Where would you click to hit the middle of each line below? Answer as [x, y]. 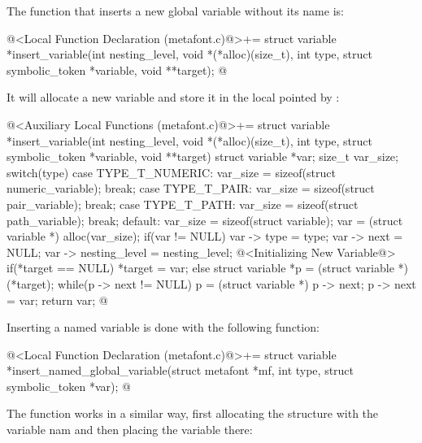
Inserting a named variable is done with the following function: [163, 327]
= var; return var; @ [57, 300]
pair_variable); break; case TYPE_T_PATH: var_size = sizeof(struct [183, 204]
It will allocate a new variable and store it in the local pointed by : [173, 97]
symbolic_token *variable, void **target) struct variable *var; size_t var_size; [202, 156]
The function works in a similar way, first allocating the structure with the [193, 413]
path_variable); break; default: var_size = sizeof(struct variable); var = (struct [205, 220]
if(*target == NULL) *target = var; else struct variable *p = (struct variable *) [208, 268]
